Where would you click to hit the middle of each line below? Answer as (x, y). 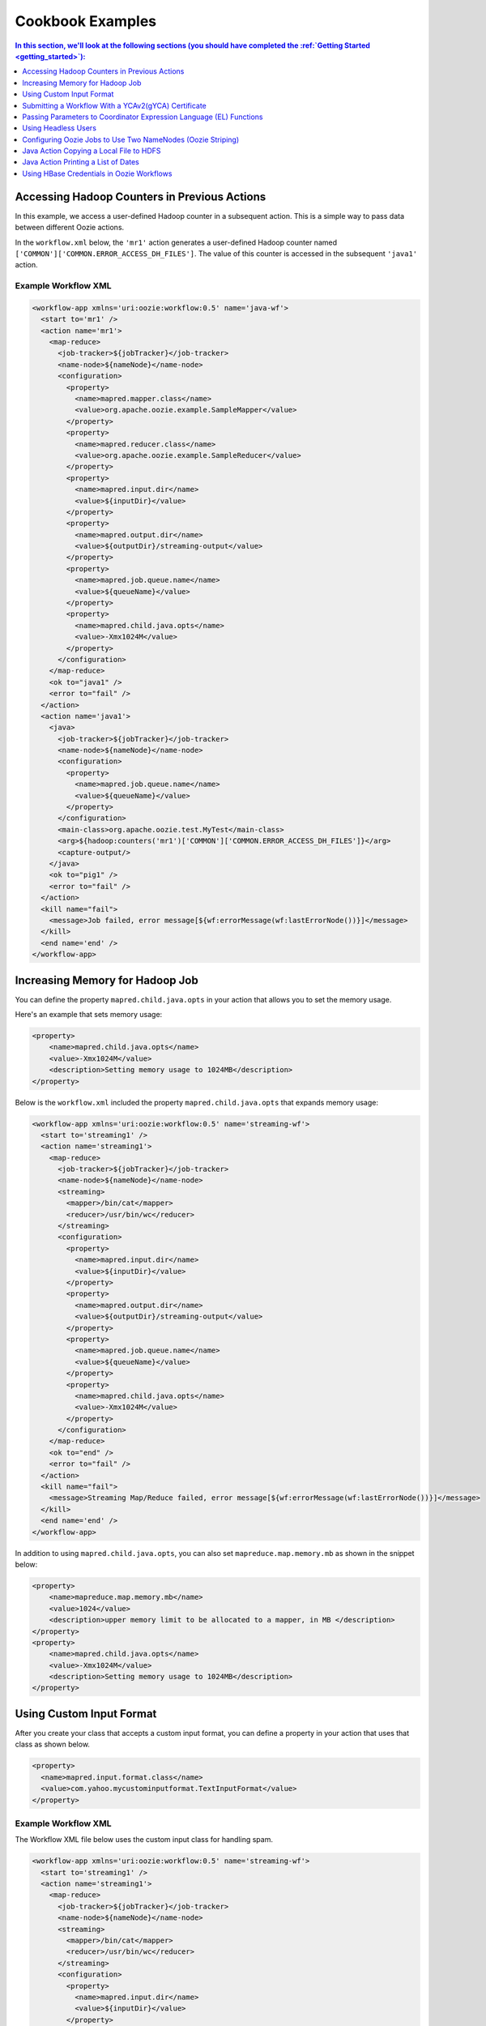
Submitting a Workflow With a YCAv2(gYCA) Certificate (114, 105)
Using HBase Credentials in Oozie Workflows (97, 173)
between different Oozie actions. (70, 228)
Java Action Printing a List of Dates (81, 162)
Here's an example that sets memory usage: (89, 1015)
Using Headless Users (60, 128)
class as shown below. (53, 1744)
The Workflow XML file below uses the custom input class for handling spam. (144, 1840)
